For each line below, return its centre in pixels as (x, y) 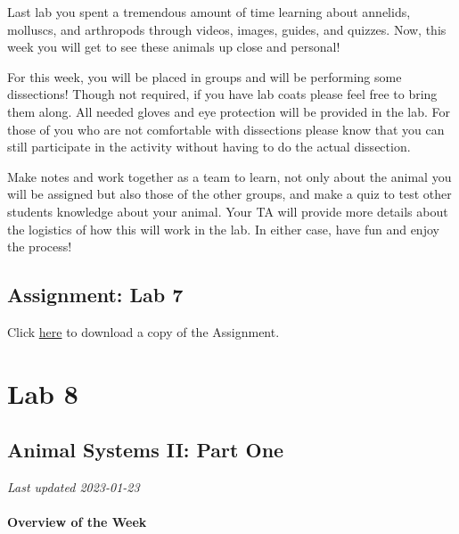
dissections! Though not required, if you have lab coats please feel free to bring (222, 94)
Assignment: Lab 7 (95, 295)
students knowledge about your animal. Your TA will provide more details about (228, 211)
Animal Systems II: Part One (146, 450)
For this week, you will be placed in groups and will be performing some (205, 76)
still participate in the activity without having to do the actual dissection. (209, 147)
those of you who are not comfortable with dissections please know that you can (226, 129)
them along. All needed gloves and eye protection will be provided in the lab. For (229, 111)
